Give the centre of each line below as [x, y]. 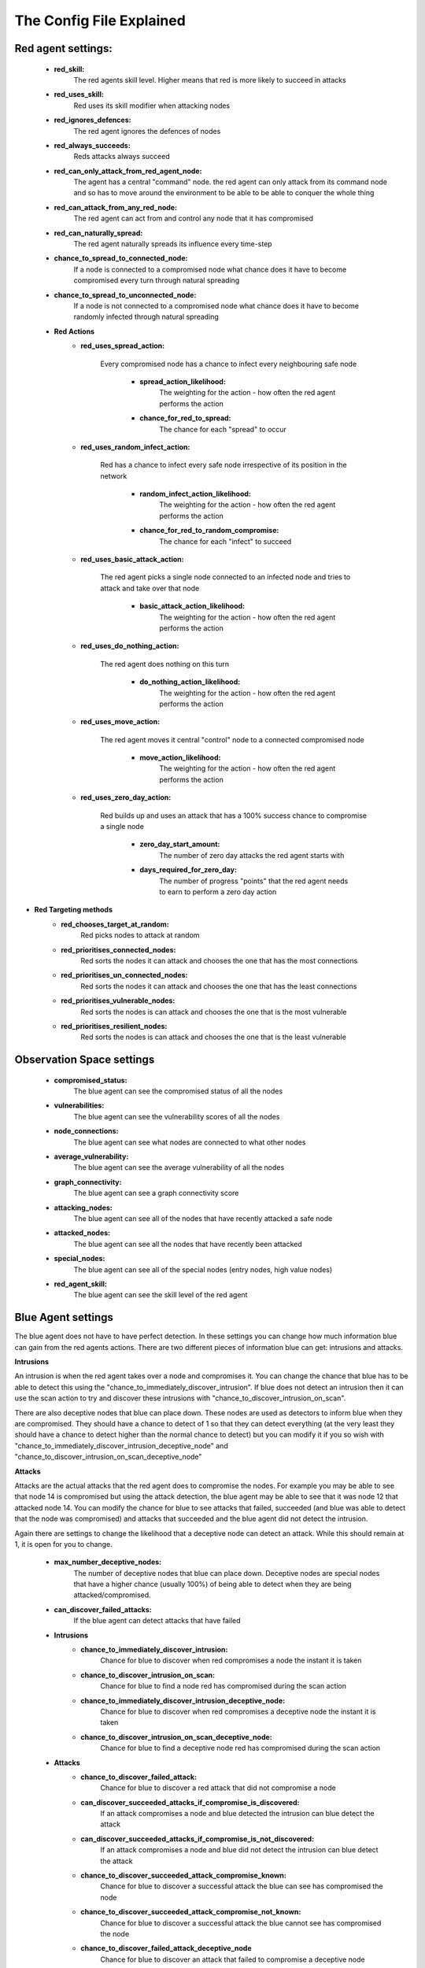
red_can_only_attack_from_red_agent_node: [128, 171]
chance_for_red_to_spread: [185, 418]
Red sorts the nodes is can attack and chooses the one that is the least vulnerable [213, 1037]
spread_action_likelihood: [183, 381]
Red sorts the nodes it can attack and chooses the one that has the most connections [219, 960]
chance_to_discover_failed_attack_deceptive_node [166, 1948]
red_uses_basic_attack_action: [132, 560]
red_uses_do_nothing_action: [130, 646]
